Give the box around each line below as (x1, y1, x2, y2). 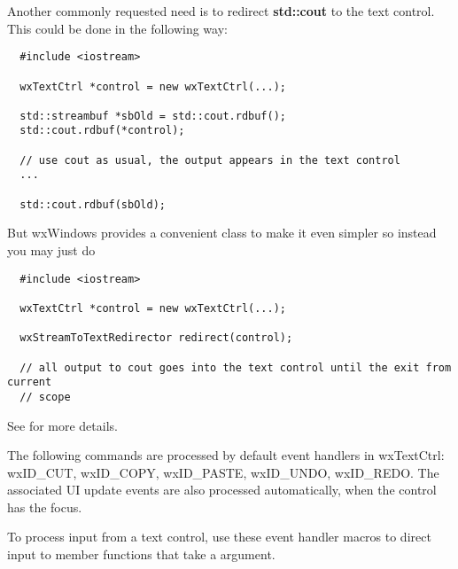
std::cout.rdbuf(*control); (19, 124, 185, 137)
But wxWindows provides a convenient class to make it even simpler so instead (7, 223, 437, 242)
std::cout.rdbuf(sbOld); (19, 198, 166, 211)
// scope (19, 390, 71, 403)
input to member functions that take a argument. (7, 545, 276, 564)
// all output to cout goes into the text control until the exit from (19, 361, 452, 374)
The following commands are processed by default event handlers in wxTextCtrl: (7, 446, 445, 464)
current (7, 376, 52, 389)
